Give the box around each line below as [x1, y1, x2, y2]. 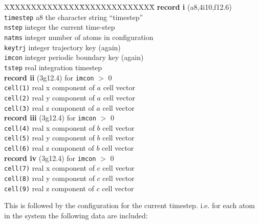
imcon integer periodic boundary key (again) [4, 52, 144, 63]
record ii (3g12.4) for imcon [4, 72, 94, 83]
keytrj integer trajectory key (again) [4, 42, 121, 52]
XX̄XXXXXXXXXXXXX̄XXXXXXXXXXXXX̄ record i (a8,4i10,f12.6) [4, 2, 232, 12]
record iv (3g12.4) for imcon [4, 152, 96, 163]
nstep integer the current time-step [4, 22, 115, 32]
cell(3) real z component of [4, 102, 94, 113]
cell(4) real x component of [4, 122, 95, 133]
